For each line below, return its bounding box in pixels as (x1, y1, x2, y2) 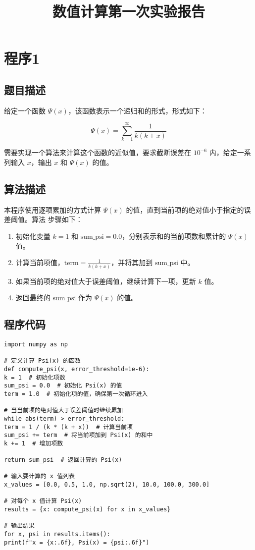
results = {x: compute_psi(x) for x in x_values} (4, 506, 171, 513)
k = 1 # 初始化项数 (4, 374, 65, 381)
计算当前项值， (15, 257, 64, 268)
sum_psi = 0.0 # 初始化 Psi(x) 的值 (4, 382, 122, 389)
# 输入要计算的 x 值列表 (4, 473, 75, 480)
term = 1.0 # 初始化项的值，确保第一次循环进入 (4, 390, 148, 397)
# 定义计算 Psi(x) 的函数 (4, 357, 81, 365)
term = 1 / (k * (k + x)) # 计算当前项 (4, 423, 133, 431)
